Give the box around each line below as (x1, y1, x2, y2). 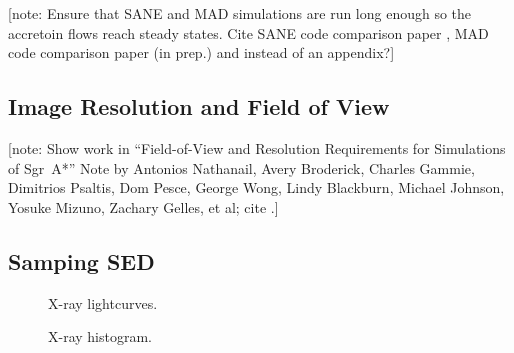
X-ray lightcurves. (48, 292, 158, 313)
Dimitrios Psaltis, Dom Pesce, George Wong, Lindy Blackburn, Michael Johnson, (8, 177, 505, 198)
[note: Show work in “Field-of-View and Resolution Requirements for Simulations (8, 137, 506, 158)
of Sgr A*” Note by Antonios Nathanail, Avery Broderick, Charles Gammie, (8, 157, 475, 178)
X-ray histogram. (48, 326, 152, 347)
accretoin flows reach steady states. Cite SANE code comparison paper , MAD (8, 22, 489, 43)
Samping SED (8, 245, 155, 276)
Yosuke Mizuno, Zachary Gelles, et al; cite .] (8, 196, 279, 217)
